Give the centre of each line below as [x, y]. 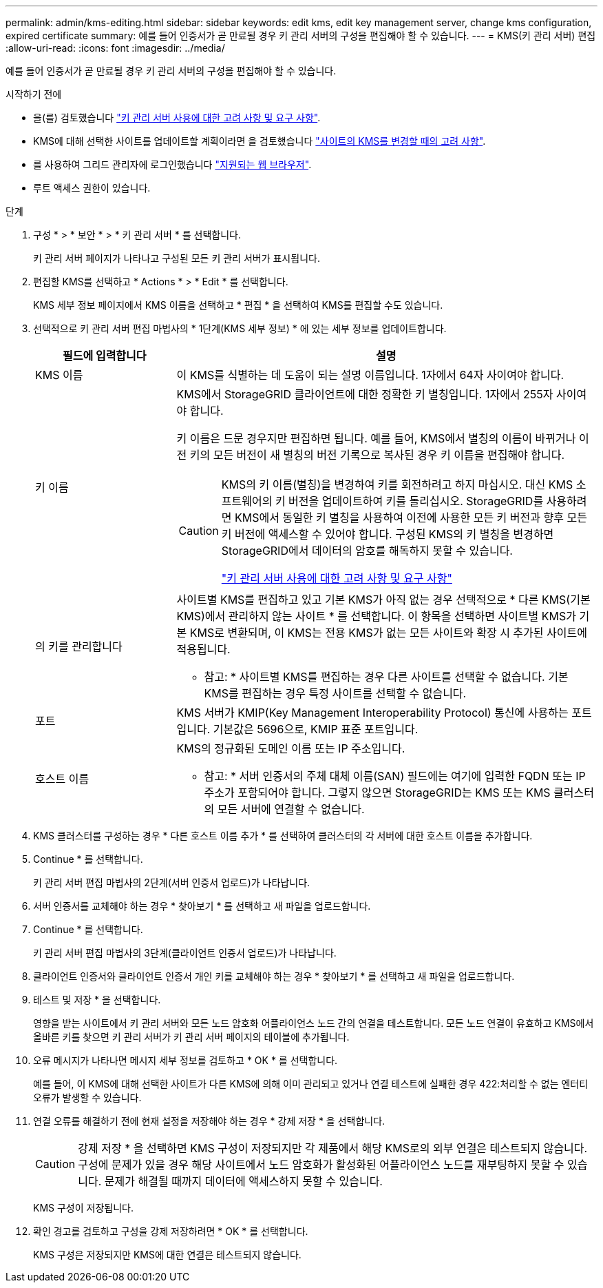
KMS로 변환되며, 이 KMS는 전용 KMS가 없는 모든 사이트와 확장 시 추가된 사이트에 [388, 633]
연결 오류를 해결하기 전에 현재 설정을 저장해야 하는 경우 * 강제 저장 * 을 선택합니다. [209, 1121]
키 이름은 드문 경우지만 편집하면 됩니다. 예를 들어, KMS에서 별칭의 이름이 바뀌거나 [376, 438]
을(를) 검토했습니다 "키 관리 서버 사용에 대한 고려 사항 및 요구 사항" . [177, 117]
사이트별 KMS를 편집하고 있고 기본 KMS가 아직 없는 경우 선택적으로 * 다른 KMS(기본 [383, 600]
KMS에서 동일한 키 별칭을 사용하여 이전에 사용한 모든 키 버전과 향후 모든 [411, 518]
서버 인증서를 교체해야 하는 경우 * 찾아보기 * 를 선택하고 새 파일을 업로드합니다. [202, 906]
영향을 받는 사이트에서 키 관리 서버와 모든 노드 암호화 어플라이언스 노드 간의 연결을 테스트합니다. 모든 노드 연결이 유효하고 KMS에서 [314, 1023]
